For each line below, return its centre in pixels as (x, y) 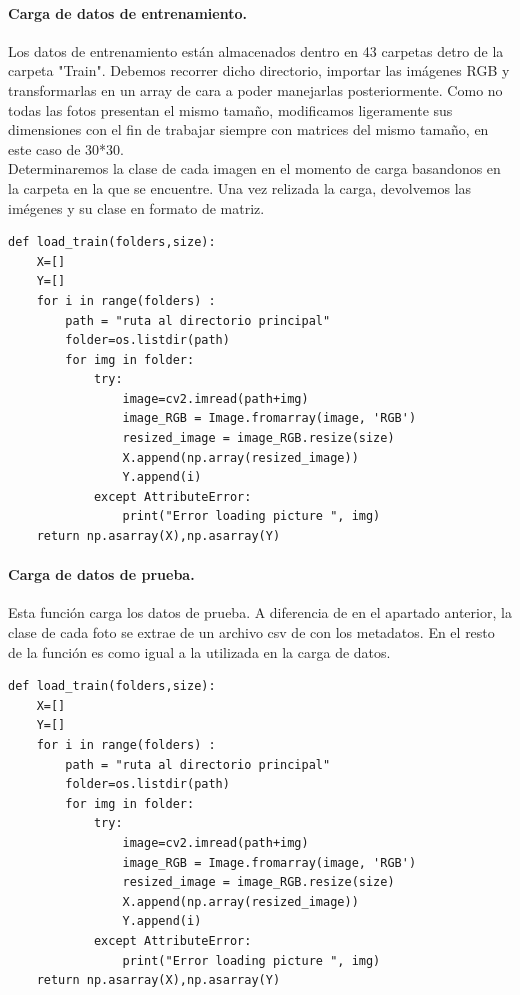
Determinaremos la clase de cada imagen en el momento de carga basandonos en (254, 168)
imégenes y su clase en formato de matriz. (136, 207)
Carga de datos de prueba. (101, 574)
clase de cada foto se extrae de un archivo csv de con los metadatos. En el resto (251, 632)
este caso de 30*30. (66, 148)
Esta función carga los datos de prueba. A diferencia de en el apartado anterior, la (260, 612)
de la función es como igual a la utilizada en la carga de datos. (199, 651)
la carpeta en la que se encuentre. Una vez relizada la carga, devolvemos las (240, 187)
